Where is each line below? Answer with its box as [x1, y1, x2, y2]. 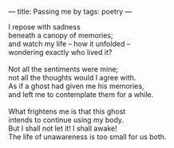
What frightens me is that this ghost [8, 107, 126, 116]
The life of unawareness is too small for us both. [8, 132, 167, 142]
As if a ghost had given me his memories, [8, 81, 144, 91]
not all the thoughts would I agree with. [8, 73, 136, 82]
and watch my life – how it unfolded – [8, 39, 131, 49]
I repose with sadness [8, 22, 81, 31]
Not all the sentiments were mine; [8, 64, 119, 74]
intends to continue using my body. [8, 115, 125, 124]
